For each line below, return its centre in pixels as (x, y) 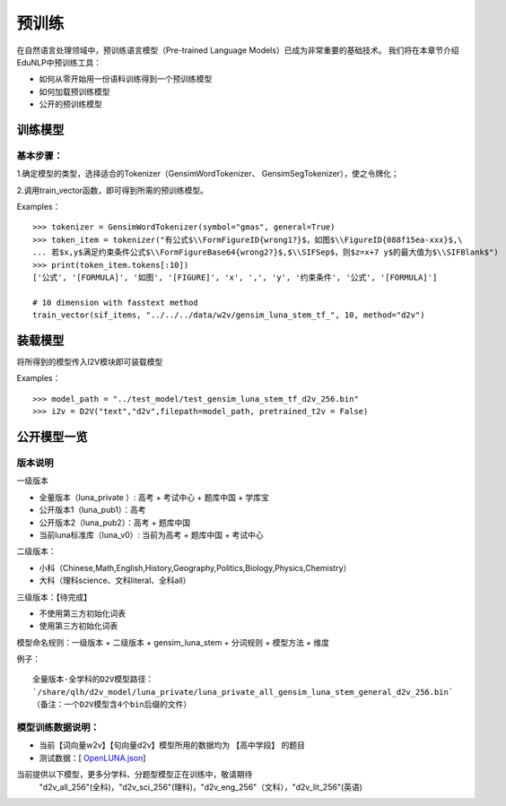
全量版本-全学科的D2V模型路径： (93, 680)
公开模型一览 (52, 437)
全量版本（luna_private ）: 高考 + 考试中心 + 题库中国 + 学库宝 (154, 497)
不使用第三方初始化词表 (82, 613)
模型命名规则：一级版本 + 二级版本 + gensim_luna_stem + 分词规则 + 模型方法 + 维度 (173, 642)
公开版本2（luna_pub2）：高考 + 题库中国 (115, 522)
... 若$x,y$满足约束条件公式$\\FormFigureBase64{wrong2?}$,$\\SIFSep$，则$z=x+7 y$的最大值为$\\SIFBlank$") (266, 252)
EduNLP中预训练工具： (59, 62)
